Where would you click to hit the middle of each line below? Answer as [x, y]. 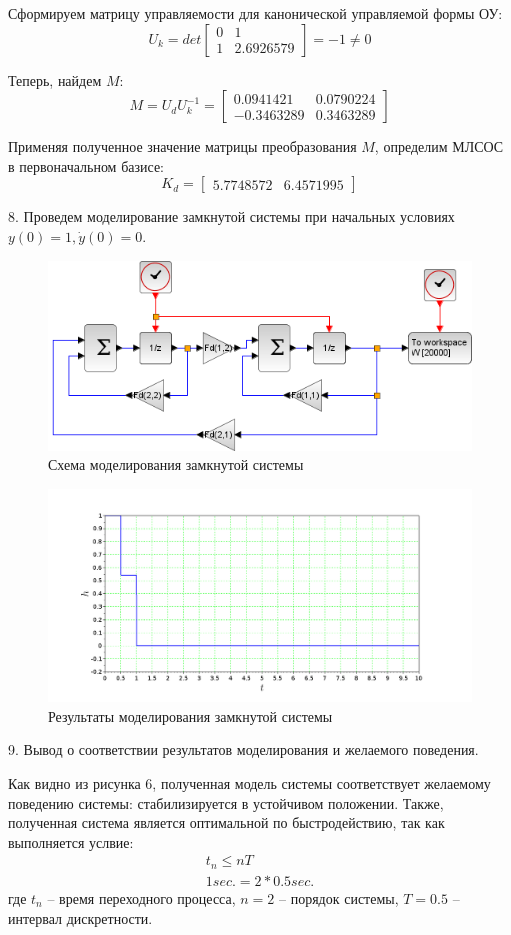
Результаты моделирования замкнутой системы [190, 715]
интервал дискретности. [80, 917]
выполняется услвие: [71, 841]
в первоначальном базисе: [86, 165]
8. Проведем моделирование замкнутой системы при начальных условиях [231, 216]
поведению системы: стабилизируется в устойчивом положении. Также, [226, 802]
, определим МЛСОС [439, 146]
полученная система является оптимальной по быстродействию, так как [226, 822]
